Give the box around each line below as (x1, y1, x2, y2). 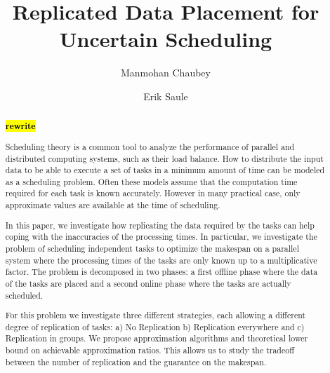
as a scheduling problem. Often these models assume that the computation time (5, 175, 298, 187)
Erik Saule (143, 88, 188, 103)
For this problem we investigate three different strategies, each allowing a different (5, 309, 306, 321)
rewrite (5, 120, 36, 133)
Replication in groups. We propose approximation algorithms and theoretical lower (5, 332, 308, 344)
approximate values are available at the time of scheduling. (5, 199, 220, 211)
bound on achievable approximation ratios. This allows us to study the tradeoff (5, 344, 295, 356)
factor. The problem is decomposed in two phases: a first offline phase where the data (5, 266, 318, 278)
